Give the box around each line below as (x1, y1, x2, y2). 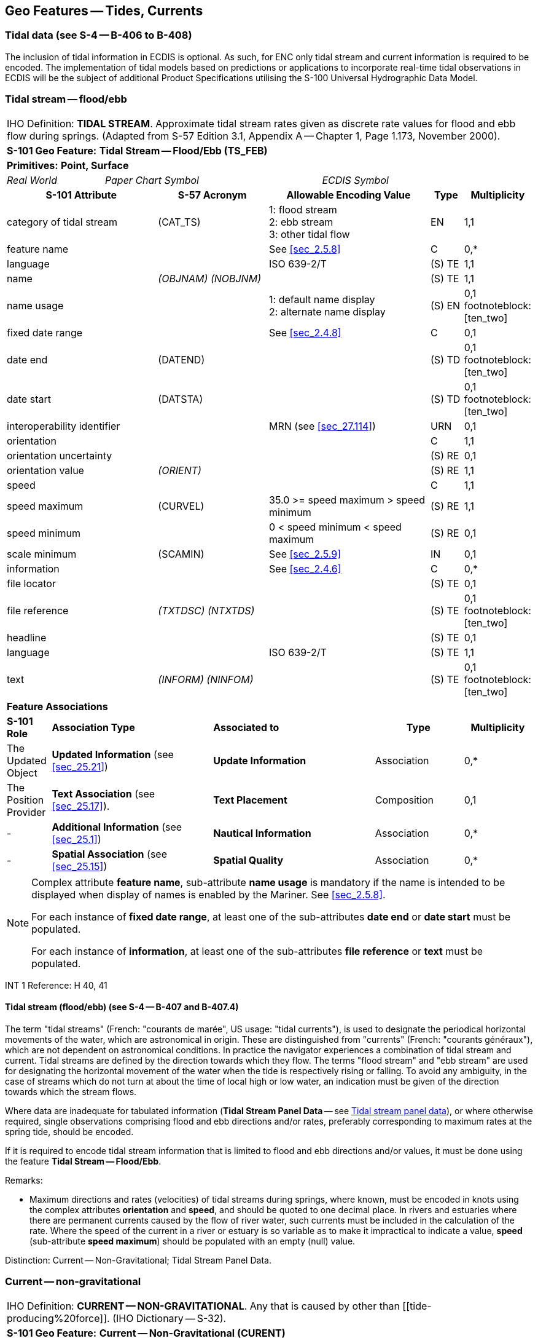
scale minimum (7, 547, 77, 560)
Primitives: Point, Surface (7, 159, 129, 172)
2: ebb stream (269, 215, 333, 228)
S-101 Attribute (45, 188, 117, 201)
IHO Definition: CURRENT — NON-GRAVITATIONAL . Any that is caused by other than (7, 1299, 400, 1312)
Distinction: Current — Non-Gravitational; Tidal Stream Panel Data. (5, 1254, 271, 1265)
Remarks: (5, 1174, 43, 1185)
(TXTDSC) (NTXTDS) (158, 604, 255, 617)
